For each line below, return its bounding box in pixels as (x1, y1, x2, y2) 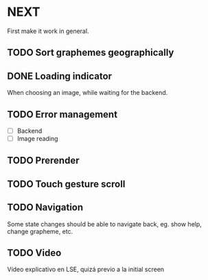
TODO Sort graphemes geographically (7, 47, 174, 58)
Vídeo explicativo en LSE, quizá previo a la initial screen (7, 266, 165, 274)
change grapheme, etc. (7, 227, 73, 235)
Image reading (16, 135, 58, 143)
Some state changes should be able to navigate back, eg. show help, (7, 219, 203, 228)
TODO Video (7, 247, 62, 259)
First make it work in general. (7, 27, 89, 35)
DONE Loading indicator (7, 70, 112, 82)
